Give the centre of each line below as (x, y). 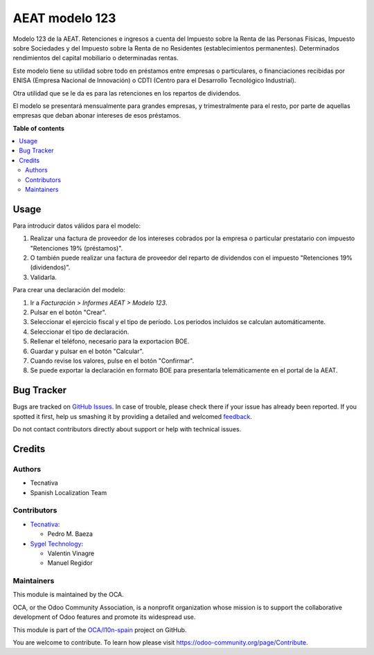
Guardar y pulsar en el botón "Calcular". (87, 351)
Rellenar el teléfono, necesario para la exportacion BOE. (110, 341)
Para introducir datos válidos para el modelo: (77, 226)
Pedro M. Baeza (70, 534)
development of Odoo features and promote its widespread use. (104, 617)
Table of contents (39, 128)
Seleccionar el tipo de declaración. (80, 332)
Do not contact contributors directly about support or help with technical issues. (127, 429)
